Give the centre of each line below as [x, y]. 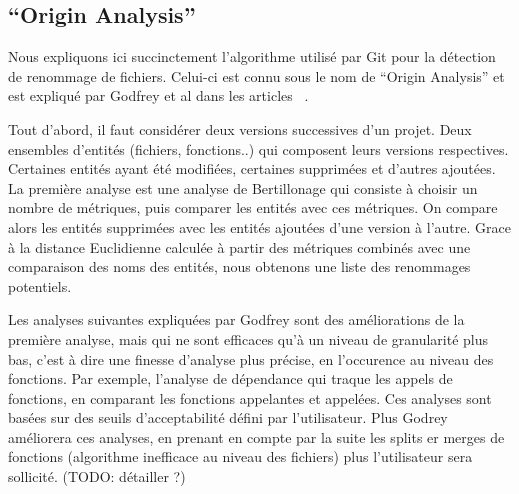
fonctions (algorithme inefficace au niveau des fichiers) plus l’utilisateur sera [240, 456]
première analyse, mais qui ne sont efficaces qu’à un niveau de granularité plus [248, 338]
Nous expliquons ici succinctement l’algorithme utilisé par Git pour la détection [252, 56]
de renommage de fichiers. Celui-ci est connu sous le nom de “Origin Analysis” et [256, 75]
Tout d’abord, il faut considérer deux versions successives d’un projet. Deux [240, 128]
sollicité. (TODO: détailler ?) [97, 476]
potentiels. [40, 285]
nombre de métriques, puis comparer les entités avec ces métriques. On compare [253, 207]
